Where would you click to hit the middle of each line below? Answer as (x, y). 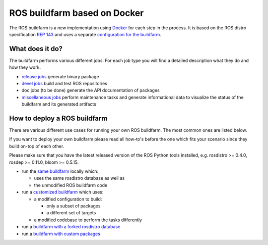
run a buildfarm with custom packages (61, 234)
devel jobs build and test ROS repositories (65, 84)
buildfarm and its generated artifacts (59, 104)
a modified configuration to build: (68, 199)
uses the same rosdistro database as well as (79, 178)
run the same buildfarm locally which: (60, 171)
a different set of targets (71, 213)
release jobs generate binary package (60, 76)
